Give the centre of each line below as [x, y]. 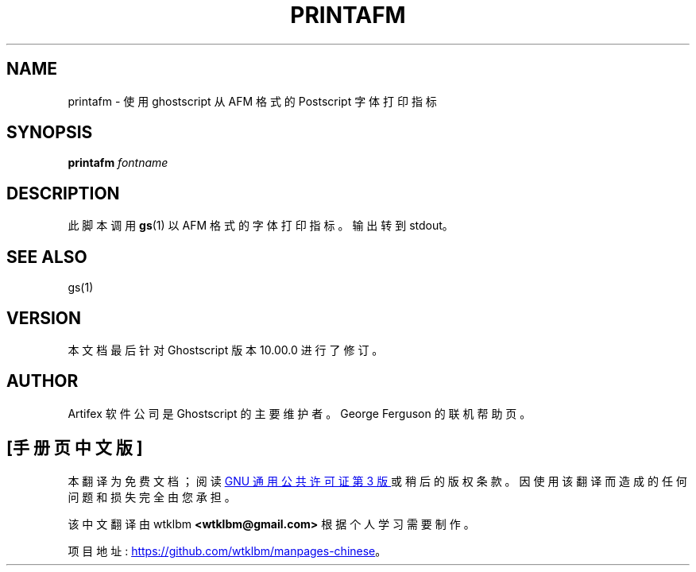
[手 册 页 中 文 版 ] [75, 448]
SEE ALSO [47, 257]
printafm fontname [118, 163]
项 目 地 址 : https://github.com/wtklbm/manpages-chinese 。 [227, 551]
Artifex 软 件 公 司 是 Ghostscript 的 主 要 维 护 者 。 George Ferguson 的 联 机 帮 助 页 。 [300, 413]
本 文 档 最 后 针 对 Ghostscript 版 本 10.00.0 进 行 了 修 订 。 [226, 350]
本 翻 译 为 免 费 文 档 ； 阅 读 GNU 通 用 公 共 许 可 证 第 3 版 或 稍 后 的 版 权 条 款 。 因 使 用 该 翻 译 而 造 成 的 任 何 [377, 481]
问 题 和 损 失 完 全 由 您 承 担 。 [152, 497]
